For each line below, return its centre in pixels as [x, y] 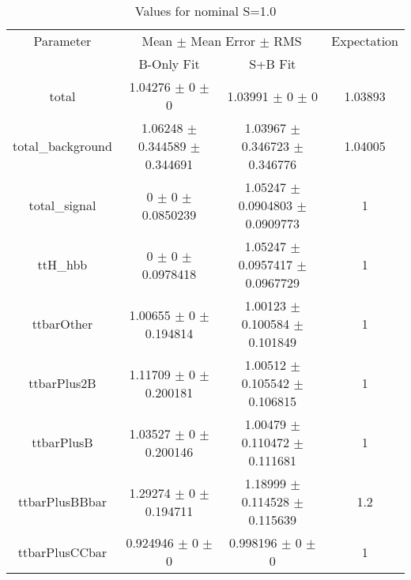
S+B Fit [273, 64]
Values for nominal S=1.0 [205, 11]
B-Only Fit [169, 64]
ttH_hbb [62, 264]
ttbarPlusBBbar [62, 501]
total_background [62, 146]
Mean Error [223, 41]
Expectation [365, 41]
